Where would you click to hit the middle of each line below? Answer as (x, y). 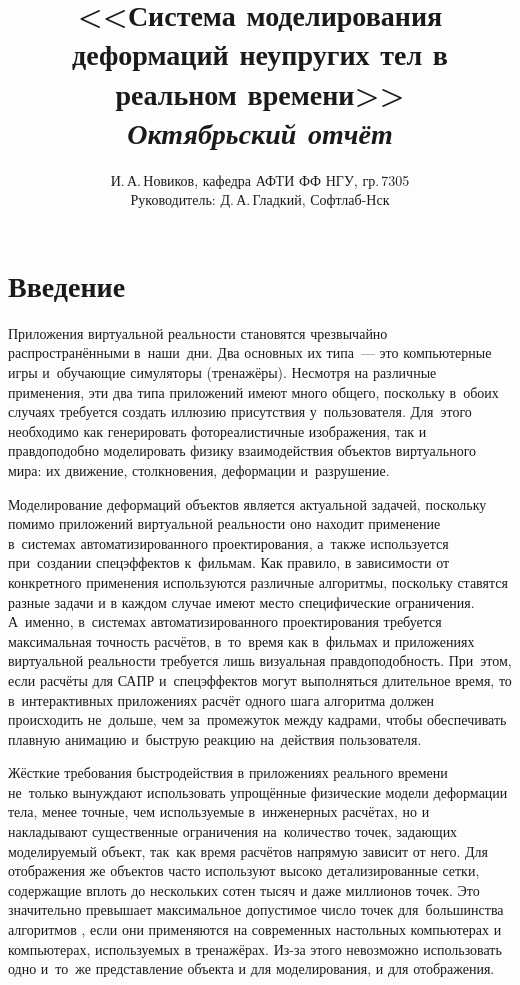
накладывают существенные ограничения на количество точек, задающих (233, 831)
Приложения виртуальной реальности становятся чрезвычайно (198, 332)
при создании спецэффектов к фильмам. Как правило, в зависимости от (229, 562)
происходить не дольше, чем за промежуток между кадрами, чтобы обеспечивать (257, 719)
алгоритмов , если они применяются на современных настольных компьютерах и (255, 929)
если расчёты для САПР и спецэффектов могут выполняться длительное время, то (260, 679)
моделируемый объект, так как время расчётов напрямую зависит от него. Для (248, 850)
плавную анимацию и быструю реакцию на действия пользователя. (215, 738)
